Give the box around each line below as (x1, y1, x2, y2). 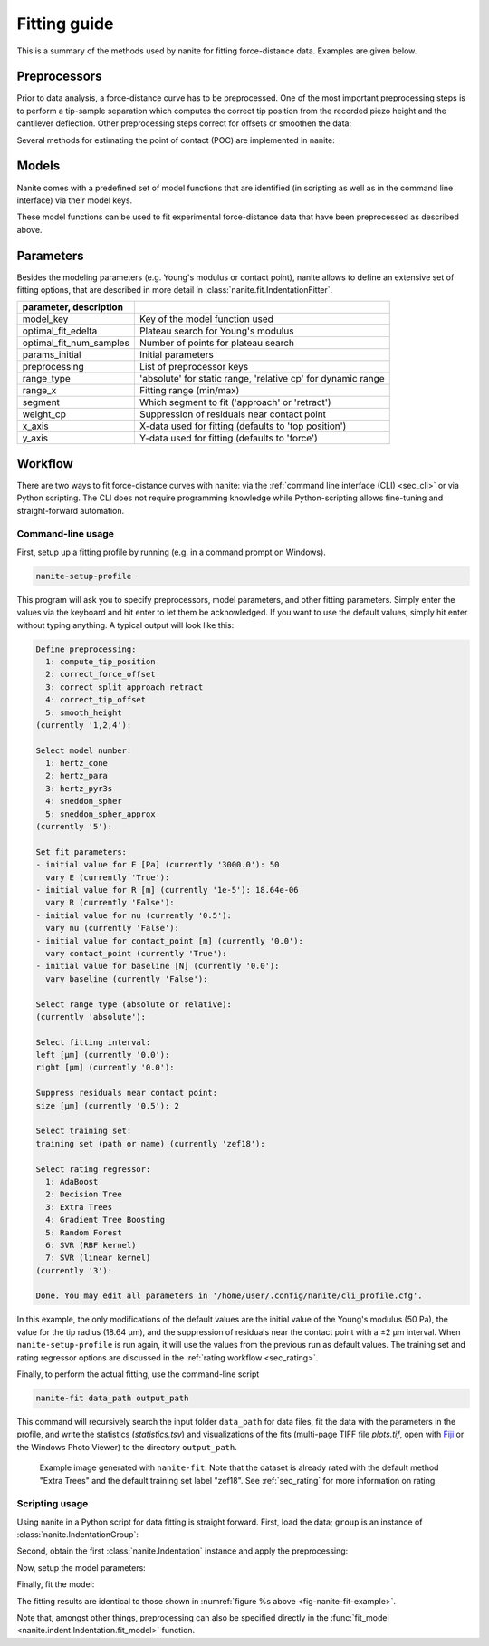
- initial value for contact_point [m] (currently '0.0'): (35, 935, 303, 946)
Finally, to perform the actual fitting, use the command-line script (16, 1369, 260, 1380)
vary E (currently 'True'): (45, 872, 170, 883)
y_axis (22, 431, 49, 444)
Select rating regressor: (35, 1164, 151, 1174)
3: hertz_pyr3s (45, 783, 113, 793)
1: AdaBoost (45, 1176, 99, 1186)
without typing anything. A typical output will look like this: (16, 619, 235, 630)
